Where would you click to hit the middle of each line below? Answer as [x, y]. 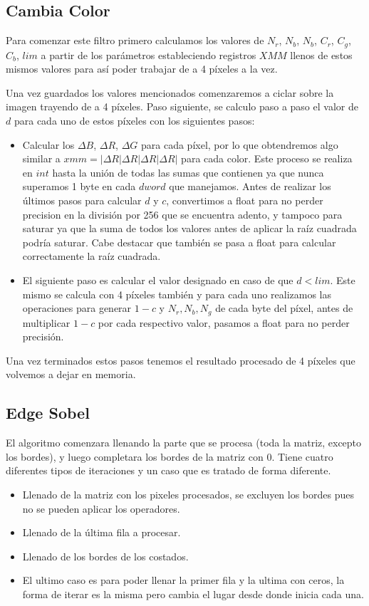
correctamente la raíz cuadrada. [92, 256]
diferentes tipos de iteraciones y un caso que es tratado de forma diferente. [168, 470]
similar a [41, 158]
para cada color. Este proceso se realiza [267, 158]
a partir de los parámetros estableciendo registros [149, 54]
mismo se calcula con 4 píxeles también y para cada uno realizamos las [177, 294]
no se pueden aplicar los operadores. [101, 508]
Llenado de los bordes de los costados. [105, 556]
